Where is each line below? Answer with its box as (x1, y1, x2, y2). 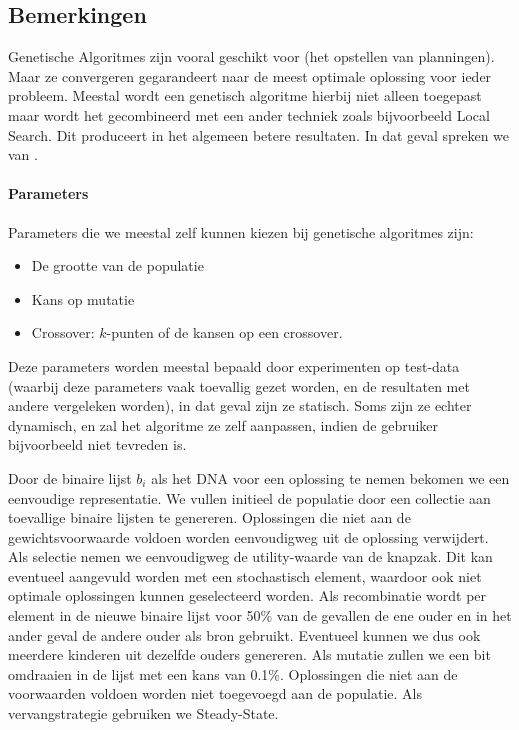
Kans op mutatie (31, 288, 135, 309)
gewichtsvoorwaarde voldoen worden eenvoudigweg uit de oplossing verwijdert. (8, 526, 489, 547)
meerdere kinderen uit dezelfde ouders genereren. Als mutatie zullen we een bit (8, 644, 491, 665)
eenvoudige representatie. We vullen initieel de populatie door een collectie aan (8, 487, 491, 508)
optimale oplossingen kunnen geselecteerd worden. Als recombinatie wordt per (8, 585, 487, 606)
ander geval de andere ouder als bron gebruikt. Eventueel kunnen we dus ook (8, 624, 481, 645)
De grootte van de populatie (31, 255, 204, 276)
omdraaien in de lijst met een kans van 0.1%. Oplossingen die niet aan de (8, 663, 458, 684)
